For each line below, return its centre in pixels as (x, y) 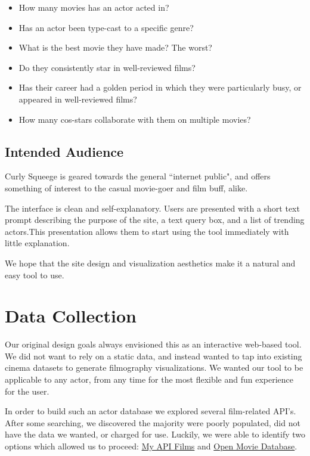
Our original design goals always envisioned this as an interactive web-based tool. (153, 344)
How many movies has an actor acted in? (94, 7)
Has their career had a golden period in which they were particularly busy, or (160, 87)
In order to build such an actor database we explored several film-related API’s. (151, 411)
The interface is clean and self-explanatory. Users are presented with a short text (152, 208)
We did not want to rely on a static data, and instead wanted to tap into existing (154, 356)
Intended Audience (64, 151)
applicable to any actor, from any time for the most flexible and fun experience (149, 379)
